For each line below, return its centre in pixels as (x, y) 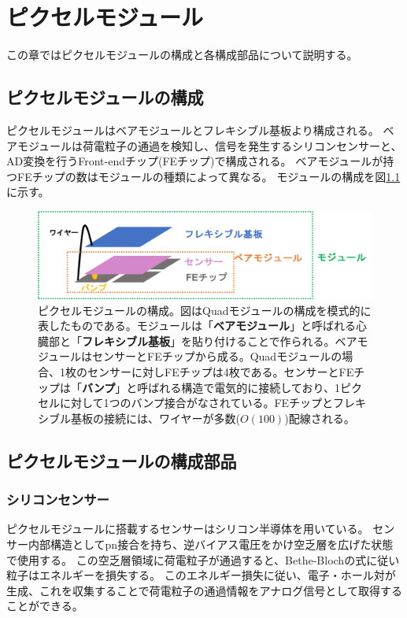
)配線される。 (320, 418)
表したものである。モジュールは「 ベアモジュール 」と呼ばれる (197, 326)
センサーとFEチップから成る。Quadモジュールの (217, 356)
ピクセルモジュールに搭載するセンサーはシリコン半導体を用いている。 (188, 529)
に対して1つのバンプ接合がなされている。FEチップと (196, 403)
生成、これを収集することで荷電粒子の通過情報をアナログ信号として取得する (204, 590)
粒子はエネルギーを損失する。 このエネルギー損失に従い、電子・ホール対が (201, 575)
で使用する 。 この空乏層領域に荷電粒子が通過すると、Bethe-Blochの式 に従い (203, 559)
